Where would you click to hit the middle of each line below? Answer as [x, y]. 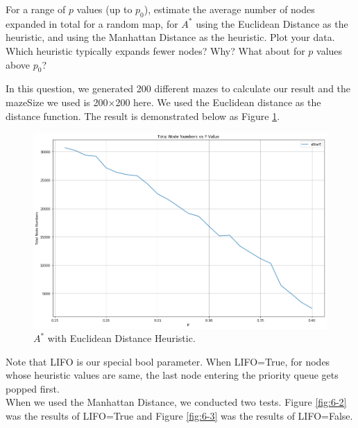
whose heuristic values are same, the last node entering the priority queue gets [172, 375]
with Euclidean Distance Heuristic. [121, 338]
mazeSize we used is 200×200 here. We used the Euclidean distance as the [163, 102]
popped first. [33, 388]
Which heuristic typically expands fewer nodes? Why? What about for [155, 50]
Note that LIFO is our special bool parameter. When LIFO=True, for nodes [168, 361]
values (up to [104, 9]
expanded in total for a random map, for [92, 23]
